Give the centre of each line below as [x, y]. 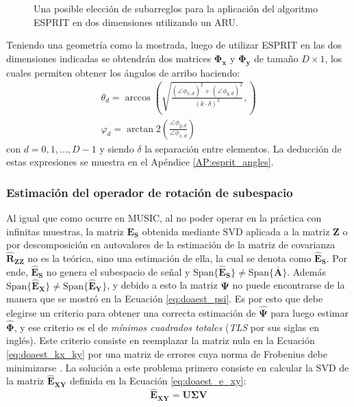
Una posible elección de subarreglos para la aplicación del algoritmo [176, 8]
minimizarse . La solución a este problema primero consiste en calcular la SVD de [178, 367]
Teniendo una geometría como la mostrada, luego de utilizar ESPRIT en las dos [174, 45]
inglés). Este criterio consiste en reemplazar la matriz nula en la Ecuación [161, 340]
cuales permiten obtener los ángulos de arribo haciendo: [123, 72]
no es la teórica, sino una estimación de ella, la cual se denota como [169, 258]
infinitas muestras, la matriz [65, 231]
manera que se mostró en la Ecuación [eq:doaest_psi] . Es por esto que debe [165, 299]
